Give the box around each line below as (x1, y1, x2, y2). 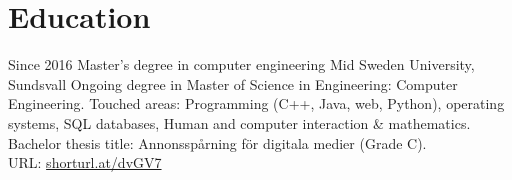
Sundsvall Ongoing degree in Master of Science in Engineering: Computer (8, 73, 458, 94)
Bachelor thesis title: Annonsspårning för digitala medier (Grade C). (8, 132, 427, 153)
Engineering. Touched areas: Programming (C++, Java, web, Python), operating (8, 93, 505, 114)
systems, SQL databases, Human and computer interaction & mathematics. (8, 112, 471, 133)
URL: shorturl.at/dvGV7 (8, 152, 162, 173)
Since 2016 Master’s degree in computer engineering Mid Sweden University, (8, 54, 475, 75)
